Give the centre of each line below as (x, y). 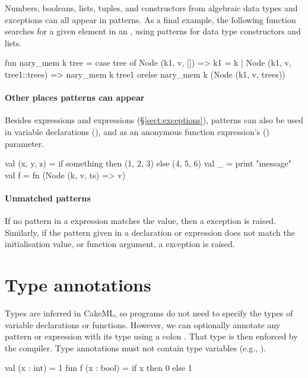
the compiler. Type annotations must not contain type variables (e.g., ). (136, 347)
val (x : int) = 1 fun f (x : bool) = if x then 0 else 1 (99, 368)
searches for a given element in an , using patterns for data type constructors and (153, 31)
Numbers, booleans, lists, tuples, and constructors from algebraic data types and (151, 8)
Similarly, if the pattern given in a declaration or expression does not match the (150, 232)
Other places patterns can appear (75, 97)
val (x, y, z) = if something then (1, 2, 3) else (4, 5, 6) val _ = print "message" (148, 163)
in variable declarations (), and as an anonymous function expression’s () (137, 131)
